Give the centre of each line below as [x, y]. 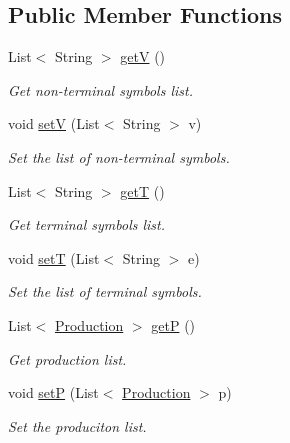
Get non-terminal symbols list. [100, 89]
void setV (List [54, 123]
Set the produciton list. [77, 425]
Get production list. [67, 358]
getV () [143, 56]
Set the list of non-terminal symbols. [119, 156]
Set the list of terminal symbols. [105, 291]
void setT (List [54, 257]
